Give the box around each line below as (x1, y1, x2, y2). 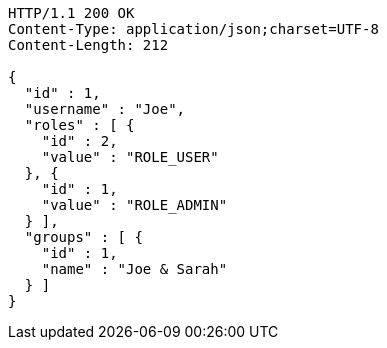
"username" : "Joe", (24, 101, 186, 117)
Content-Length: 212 (8, 37, 169, 53)
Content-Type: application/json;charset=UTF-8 (8, 21, 379, 37)
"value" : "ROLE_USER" (41, 149, 219, 165)
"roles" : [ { (24, 117, 135, 133)
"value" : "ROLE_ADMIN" (41, 197, 228, 213)
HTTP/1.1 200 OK (8, 5, 135, 21)
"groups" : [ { (24, 229, 143, 245)
